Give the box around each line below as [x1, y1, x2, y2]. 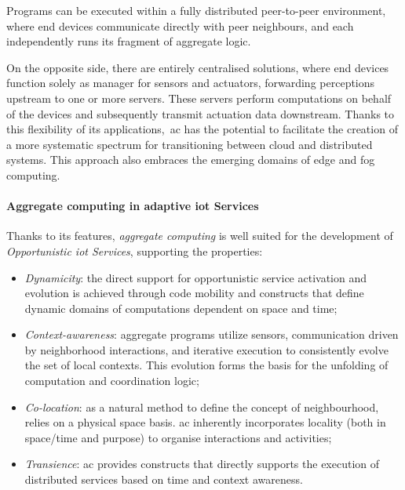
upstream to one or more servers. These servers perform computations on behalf [6, 89, 392, 106]
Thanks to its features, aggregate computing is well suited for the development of [6, 227, 393, 244]
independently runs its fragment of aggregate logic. [6, 33, 251, 49]
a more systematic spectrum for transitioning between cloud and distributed [6, 136, 373, 152]
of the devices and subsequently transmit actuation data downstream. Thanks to [6, 105, 395, 122]
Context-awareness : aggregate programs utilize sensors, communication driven [24, 326, 399, 343]
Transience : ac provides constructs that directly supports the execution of [24, 456, 380, 472]
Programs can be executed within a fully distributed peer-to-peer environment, [6, 2, 386, 18]
